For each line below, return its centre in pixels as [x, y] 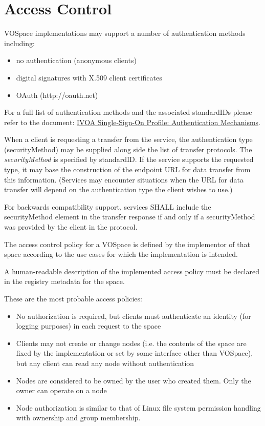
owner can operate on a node [61, 390]
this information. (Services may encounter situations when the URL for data [124, 179]
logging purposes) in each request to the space [89, 326]
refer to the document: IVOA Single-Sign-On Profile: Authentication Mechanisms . [132, 122]
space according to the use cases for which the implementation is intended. [121, 254]
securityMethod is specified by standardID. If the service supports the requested [129, 159]
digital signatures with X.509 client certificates [89, 77]
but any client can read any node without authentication [105, 363]
